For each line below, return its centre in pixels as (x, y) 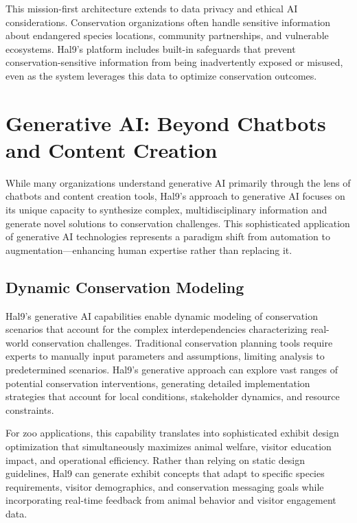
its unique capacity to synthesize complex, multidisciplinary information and (166, 210)
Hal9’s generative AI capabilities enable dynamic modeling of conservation (162, 315)
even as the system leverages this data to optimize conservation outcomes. (161, 75)
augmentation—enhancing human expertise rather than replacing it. (149, 249)
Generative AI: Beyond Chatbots (166, 123)
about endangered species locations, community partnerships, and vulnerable (167, 35)
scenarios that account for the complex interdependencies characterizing (157, 329)
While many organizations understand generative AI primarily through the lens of (178, 182)
